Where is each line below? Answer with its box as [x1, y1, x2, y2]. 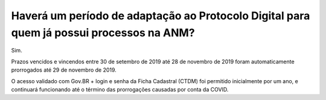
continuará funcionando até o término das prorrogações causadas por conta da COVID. [11, 86, 229, 93]
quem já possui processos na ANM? [11, 26, 196, 39]
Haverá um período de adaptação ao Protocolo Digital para [11, 9, 310, 22]
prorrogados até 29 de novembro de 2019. [11, 66, 117, 73]
